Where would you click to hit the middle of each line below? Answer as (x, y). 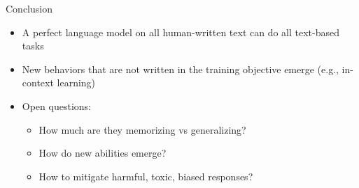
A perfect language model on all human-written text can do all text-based (181, 32)
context (38, 83)
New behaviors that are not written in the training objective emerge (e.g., (180, 69)
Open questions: (56, 105)
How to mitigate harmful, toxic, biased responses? (146, 176)
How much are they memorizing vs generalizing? (142, 129)
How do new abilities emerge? (103, 153)
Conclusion (29, 8)
